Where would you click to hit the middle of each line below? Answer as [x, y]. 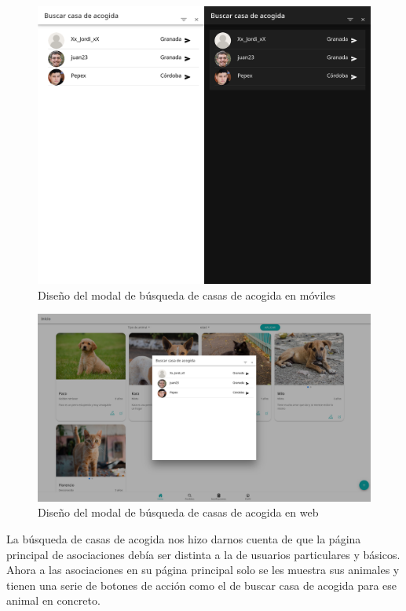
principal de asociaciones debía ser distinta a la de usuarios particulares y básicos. [203, 554]
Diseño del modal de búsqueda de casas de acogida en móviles [187, 294]
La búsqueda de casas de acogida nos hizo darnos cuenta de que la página [184, 539]
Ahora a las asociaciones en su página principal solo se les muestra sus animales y [203, 570]
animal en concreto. [53, 600]
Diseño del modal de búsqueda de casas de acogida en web [178, 512]
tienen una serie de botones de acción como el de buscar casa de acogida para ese [202, 585]
